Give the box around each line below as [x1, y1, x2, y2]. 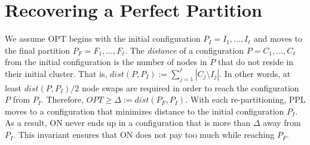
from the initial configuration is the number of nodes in [5, 55, 207, 68]
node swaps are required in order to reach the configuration [81, 81, 299, 94]
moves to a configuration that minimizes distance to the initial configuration [5, 104, 284, 117]
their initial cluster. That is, [5, 67, 108, 79]
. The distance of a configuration [125, 44, 244, 56]
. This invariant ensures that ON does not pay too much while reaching [13, 128, 275, 141]
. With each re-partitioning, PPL [185, 93, 306, 106]
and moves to [253, 32, 303, 45]
